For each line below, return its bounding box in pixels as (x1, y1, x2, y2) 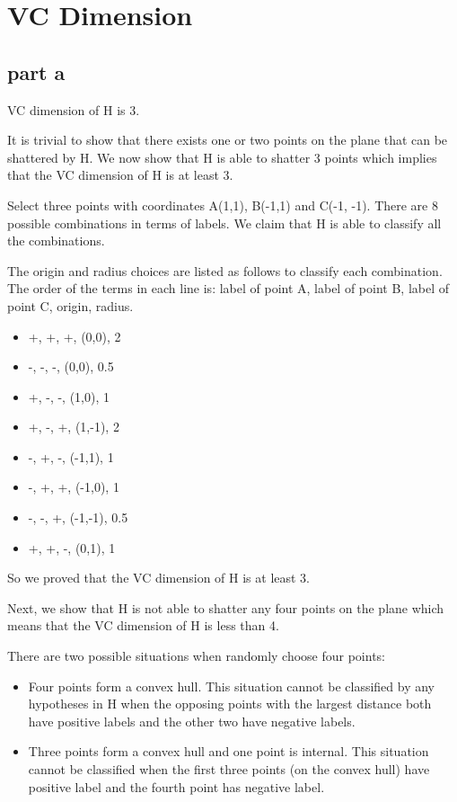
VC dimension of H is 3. (7, 100, 140, 119)
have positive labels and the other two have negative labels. (28, 711, 356, 730)
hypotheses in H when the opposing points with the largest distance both (28, 694, 432, 713)
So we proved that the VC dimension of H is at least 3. (7, 568, 311, 587)
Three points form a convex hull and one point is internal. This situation (28, 742, 429, 761)
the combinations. (7, 231, 105, 250)
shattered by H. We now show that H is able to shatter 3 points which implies (7, 147, 437, 166)
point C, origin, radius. (7, 296, 134, 315)
